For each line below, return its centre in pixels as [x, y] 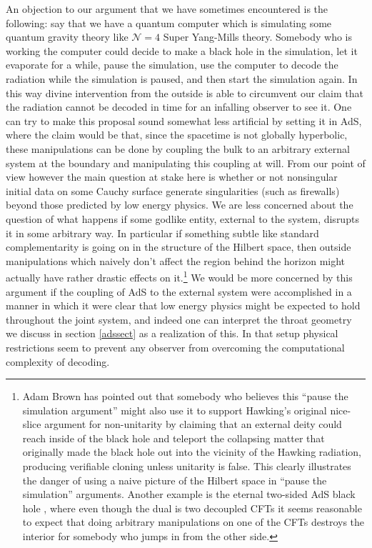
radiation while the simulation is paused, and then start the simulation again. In [182, 78]
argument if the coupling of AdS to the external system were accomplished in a [179, 291]
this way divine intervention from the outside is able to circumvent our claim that [185, 93]
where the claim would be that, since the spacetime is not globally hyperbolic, [177, 135]
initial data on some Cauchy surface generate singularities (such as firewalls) [173, 190]
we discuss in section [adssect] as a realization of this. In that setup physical [172, 333]
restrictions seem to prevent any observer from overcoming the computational [175, 347]
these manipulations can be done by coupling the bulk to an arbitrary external [178, 148]
